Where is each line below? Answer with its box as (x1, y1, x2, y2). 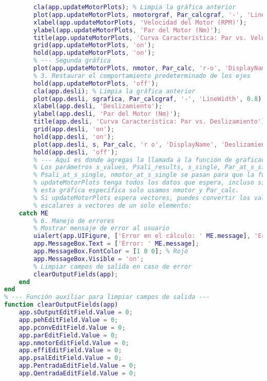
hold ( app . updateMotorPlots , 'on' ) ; (33, 49, 155, 57)
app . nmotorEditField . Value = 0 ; (18, 339, 129, 347)
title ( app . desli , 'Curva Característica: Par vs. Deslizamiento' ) (33, 118, 265, 126)
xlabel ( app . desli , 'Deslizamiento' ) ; (33, 103, 162, 110)
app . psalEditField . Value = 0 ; (18, 354, 122, 362)
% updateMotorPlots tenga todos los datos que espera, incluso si (33, 179, 265, 187)
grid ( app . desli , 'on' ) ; (33, 126, 115, 133)
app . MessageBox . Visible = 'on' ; (33, 255, 144, 263)
